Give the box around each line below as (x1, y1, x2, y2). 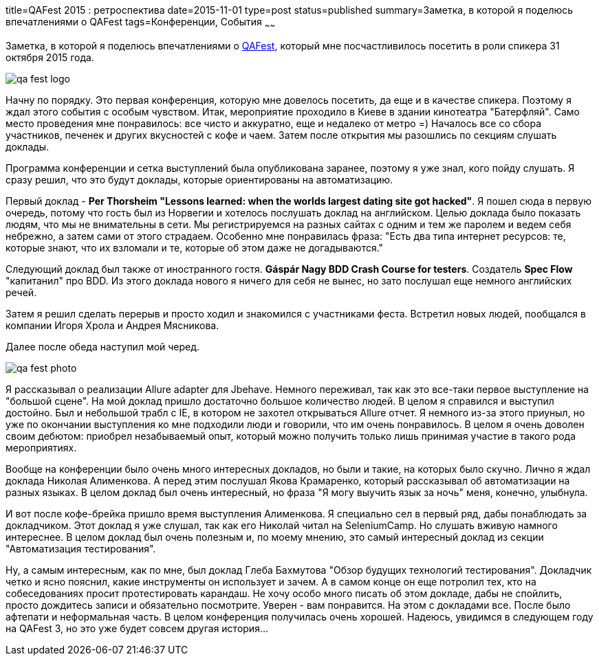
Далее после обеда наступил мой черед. (6, 340, 200, 352)
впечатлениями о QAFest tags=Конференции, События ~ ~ (6, 16, 276, 30)
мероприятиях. (6, 441, 77, 453)
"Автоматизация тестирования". (6, 542, 156, 554)
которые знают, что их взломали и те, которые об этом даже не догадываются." (6, 241, 384, 254)
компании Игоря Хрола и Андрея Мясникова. (6, 319, 219, 331)
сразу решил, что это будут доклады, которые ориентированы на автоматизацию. (6, 173, 393, 186)
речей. (6, 286, 37, 298)
